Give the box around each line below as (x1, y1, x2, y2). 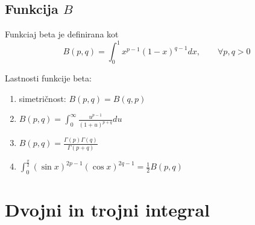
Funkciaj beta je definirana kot (5, 28, 119, 40)
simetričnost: (19, 92, 66, 104)
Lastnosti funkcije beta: (5, 72, 92, 84)
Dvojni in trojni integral (5, 197, 210, 222)
